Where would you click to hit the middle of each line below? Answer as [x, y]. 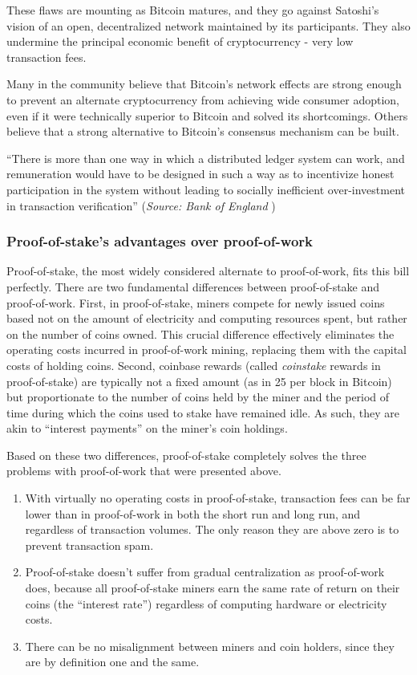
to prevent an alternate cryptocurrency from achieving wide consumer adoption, [203, 99]
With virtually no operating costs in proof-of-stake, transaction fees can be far [218, 498]
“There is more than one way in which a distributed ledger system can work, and [206, 158]
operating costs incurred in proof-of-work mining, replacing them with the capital [206, 350]
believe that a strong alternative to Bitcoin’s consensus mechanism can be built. [203, 131]
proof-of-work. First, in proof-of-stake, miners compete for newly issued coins [196, 302]
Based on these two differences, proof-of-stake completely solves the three [186, 455]
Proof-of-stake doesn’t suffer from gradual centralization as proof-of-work [205, 572]
